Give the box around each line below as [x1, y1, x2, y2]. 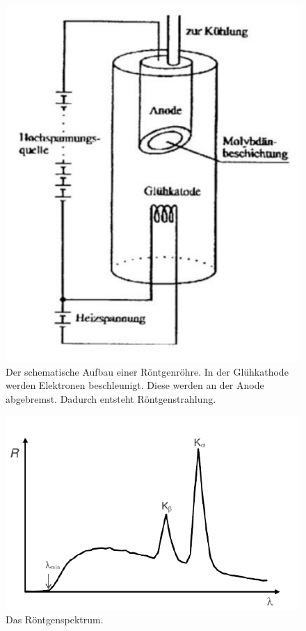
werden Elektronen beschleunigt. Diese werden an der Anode [6, 378, 264, 392]
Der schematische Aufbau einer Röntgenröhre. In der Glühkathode [6, 364, 289, 378]
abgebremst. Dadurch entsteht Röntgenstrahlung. [6, 392, 216, 406]
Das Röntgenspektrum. [6, 612, 104, 627]
